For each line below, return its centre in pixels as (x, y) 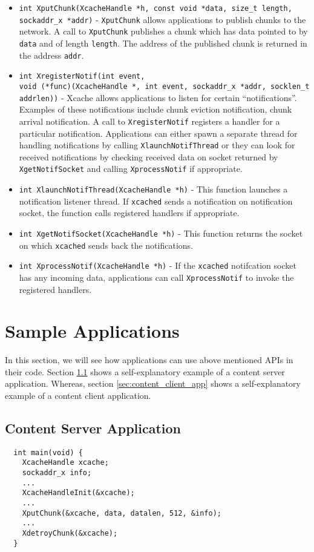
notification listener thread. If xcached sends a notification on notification (156, 201)
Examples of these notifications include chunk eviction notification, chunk (155, 109)
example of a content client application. (78, 396)
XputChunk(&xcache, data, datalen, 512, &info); (122, 513)
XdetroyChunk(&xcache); (70, 534)
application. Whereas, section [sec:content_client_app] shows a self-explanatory (153, 383)
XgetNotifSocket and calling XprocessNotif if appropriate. (131, 169)
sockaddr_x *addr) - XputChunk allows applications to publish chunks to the (162, 19)
